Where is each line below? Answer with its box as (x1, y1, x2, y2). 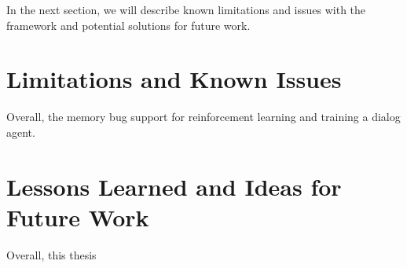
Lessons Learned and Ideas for (6, 170, 342, 202)
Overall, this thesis (6, 246, 97, 262)
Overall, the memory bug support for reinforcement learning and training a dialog (6, 108, 401, 125)
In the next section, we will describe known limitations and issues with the (6, 2, 366, 17)
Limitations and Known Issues (6, 63, 342, 95)
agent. (6, 123, 35, 140)
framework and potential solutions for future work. (6, 17, 251, 33)
